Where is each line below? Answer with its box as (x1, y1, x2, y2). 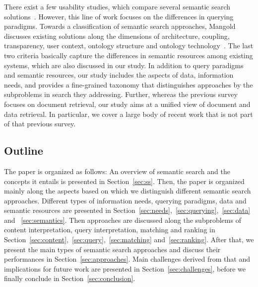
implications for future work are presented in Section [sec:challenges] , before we (4, 263, 246, 274)
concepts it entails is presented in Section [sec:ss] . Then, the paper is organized (4, 176, 245, 186)
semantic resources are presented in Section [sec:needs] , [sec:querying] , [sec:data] (4, 205, 251, 215)
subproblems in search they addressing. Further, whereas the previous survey (4, 89, 238, 99)
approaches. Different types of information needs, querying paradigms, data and (4, 195, 247, 205)
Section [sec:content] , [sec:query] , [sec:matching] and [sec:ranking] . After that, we (4, 234, 254, 245)
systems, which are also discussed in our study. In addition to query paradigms (4, 60, 244, 70)
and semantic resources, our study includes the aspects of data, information (4, 70, 234, 80)
